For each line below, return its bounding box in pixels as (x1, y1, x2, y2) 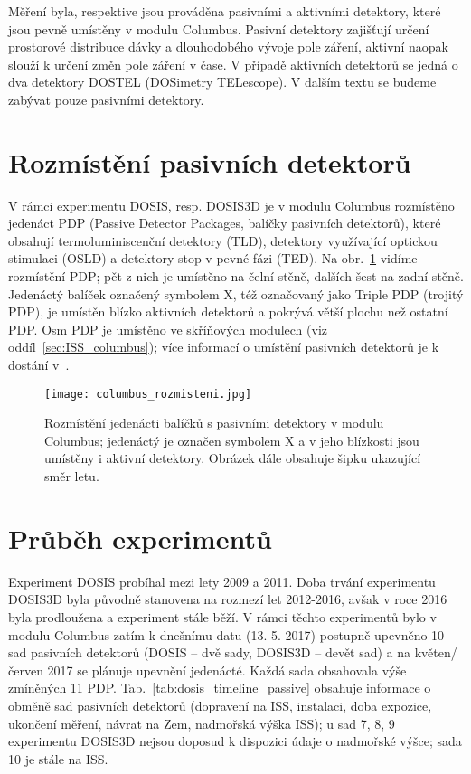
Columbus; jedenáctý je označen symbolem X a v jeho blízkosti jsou (44, 430, 419, 449)
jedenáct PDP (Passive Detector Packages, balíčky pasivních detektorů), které (8, 213, 441, 232)
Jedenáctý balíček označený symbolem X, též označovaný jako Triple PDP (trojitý (8, 284, 464, 303)
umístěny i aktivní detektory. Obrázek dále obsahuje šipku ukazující (44, 448, 421, 467)
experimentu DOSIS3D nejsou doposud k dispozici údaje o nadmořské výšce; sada (8, 732, 462, 750)
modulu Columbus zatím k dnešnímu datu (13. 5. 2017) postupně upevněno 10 (8, 625, 445, 644)
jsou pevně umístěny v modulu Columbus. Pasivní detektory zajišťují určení (8, 19, 429, 38)
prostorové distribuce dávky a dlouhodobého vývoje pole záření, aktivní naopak (8, 37, 448, 56)
